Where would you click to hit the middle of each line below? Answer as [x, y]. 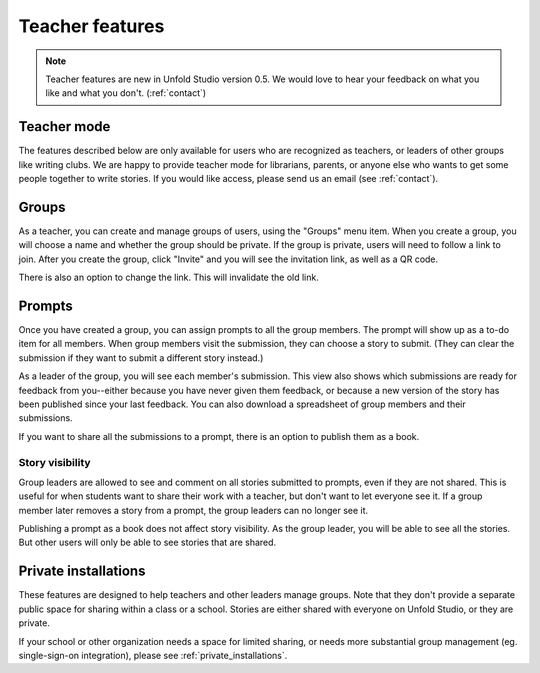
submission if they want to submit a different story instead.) [141, 357]
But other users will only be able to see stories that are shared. [147, 542]
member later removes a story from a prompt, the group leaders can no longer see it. [193, 510]
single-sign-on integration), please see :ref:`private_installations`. [153, 655]
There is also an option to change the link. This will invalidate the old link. [168, 277]
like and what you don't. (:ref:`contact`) [126, 93]
